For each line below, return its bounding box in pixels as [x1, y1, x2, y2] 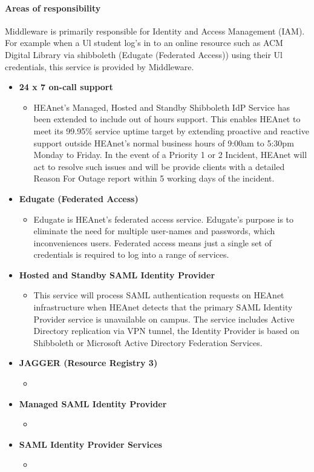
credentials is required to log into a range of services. [33, 248, 229, 261]
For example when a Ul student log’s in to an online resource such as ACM [5, 36, 283, 49]
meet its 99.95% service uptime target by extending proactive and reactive [33, 124, 309, 137]
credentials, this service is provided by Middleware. [5, 60, 194, 73]
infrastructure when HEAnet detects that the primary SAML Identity [33, 301, 293, 313]
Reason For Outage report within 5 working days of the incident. [33, 172, 275, 185]
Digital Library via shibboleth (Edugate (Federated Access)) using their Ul [5, 48, 283, 61]
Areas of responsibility [5, 1, 101, 14]
